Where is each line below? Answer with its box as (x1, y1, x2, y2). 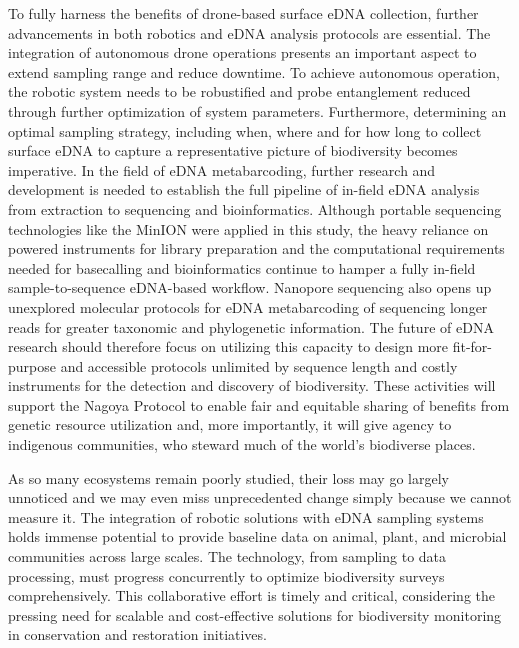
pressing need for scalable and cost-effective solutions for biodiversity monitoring (8, 604, 502, 625)
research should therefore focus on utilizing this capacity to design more (8, 336, 449, 357)
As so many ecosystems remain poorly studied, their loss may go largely (8, 467, 449, 488)
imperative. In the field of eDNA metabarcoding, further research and (8, 159, 436, 180)
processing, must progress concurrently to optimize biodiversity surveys (8, 565, 445, 586)
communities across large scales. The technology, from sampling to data (8, 546, 447, 567)
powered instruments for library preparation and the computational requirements (8, 238, 505, 259)
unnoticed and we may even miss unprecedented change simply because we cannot (8, 487, 512, 508)
